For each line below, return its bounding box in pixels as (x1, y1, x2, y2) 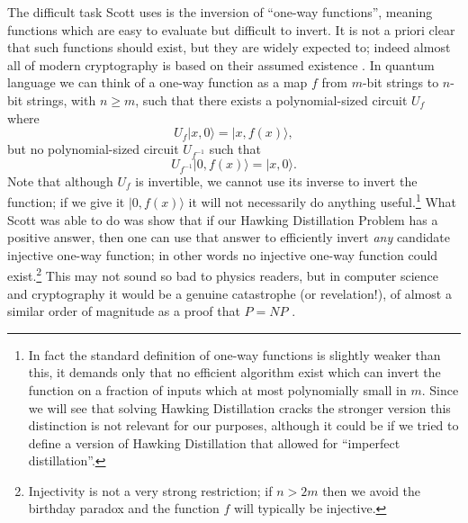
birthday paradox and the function (28, 499, 220, 518)
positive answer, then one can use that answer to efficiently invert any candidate (7, 228, 451, 247)
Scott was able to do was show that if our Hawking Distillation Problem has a (7, 210, 438, 229)
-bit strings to (362, 73, 439, 92)
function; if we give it (7, 192, 125, 211)
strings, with (26, 90, 96, 109)
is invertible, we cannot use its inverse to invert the (135, 171, 418, 190)
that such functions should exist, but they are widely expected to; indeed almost (7, 38, 451, 57)
